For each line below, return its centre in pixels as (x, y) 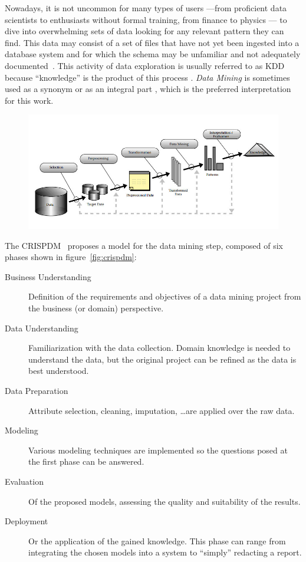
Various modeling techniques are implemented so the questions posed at (158, 450)
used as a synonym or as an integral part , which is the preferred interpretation (148, 89)
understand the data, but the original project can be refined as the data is (162, 359)
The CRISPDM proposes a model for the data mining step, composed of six (144, 245)
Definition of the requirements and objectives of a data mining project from (165, 296)
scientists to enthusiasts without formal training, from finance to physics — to (146, 19)
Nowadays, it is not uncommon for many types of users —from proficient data (146, 8)
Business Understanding (48, 276)
